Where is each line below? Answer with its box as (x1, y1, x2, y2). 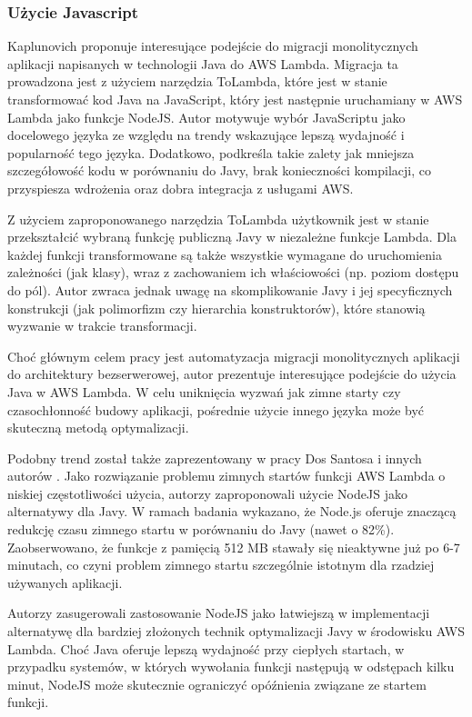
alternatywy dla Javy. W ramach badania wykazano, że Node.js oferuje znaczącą (7, 502, 457, 521)
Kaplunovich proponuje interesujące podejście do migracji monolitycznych (7, 36, 418, 55)
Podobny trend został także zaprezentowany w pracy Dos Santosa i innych (7, 448, 422, 467)
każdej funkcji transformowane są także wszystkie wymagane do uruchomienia (7, 244, 442, 264)
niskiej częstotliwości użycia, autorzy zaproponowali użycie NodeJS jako (7, 483, 407, 503)
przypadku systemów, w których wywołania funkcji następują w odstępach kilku (7, 657, 455, 676)
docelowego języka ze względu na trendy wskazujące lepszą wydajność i (7, 125, 405, 144)
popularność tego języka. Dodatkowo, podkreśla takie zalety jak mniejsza (7, 143, 415, 162)
